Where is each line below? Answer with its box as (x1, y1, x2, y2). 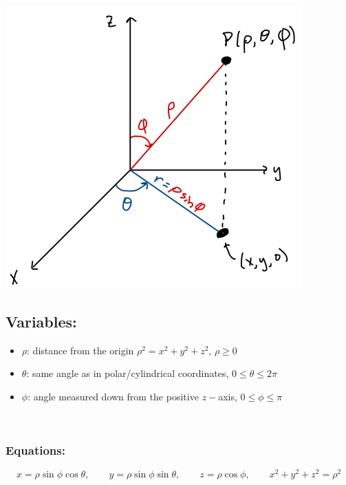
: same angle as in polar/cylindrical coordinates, (26, 366, 229, 380)
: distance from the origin (27, 343, 134, 357)
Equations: (6, 442, 65, 459)
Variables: (6, 310, 77, 332)
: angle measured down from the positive (28, 389, 199, 403)
